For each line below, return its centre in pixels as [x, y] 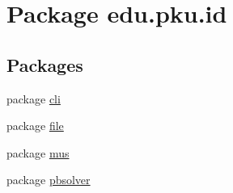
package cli [34, 98]
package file [35, 126]
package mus [38, 152]
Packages [45, 64]
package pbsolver [49, 180]
